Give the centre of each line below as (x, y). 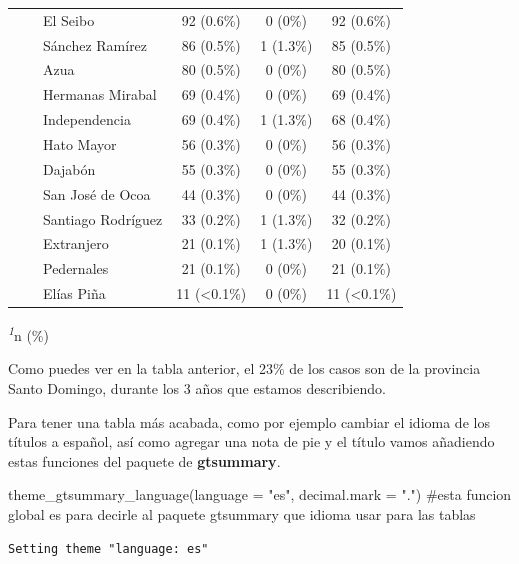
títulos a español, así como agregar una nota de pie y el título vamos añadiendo (251, 441)
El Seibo (68, 19)
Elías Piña (74, 293)
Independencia (86, 119)
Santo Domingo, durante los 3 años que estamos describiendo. (197, 387)
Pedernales (75, 268)
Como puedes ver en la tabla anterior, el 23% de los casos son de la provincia (244, 368)
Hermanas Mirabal (99, 94)
